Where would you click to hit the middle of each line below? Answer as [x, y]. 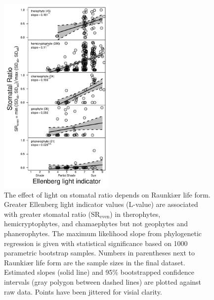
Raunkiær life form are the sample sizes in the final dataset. [95, 262]
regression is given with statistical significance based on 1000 [96, 243]
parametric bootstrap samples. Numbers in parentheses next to [100, 253]
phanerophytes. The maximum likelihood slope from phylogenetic [103, 233]
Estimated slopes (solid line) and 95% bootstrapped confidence [99, 272]
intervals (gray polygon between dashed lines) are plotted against [103, 282]
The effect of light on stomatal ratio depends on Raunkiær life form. [107, 194]
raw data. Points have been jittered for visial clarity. [83, 291]
